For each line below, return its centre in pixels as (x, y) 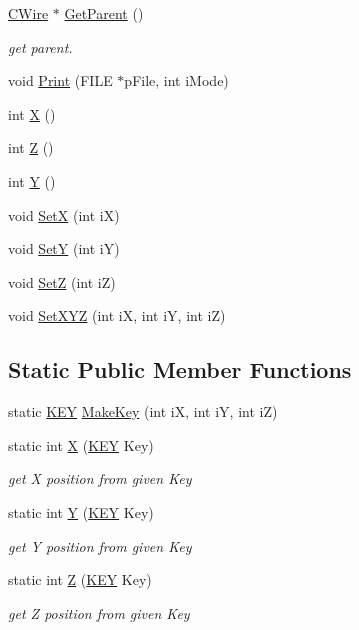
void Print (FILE (60, 80)
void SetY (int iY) (64, 248)
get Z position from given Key (99, 612)
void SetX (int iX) (64, 214)
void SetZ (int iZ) (62, 281)
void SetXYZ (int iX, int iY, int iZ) (117, 315)
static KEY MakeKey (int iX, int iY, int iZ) (143, 411)
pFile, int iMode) (176, 80)
